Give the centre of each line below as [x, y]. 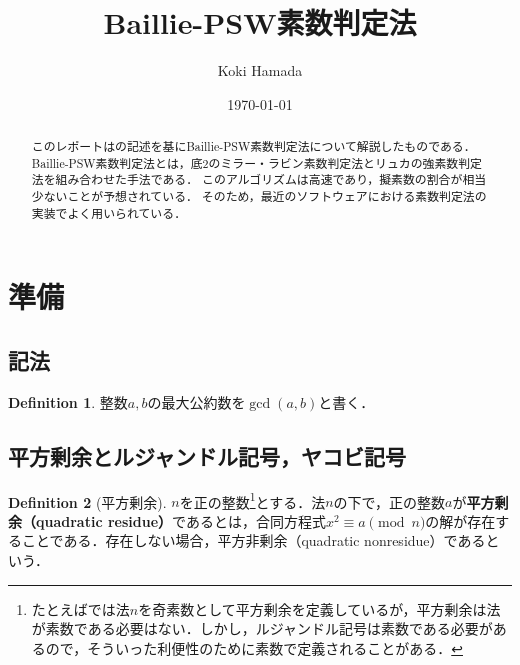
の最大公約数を [196, 401]
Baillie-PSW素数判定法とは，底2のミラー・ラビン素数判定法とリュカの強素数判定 [257, 162]
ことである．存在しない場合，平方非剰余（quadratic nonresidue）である [253, 540]
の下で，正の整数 [389, 501]
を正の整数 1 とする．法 [252, 500]
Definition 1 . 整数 [68, 401]
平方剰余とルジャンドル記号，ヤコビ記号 [207, 455]
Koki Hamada [260, 70]
